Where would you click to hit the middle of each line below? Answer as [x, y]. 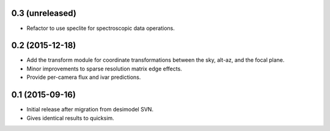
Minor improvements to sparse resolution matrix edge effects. [105, 69]
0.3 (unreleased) [44, 13]
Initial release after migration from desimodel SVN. [90, 110]
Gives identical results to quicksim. [70, 118]
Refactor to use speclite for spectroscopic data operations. [101, 28]
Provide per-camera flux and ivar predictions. [84, 77]
